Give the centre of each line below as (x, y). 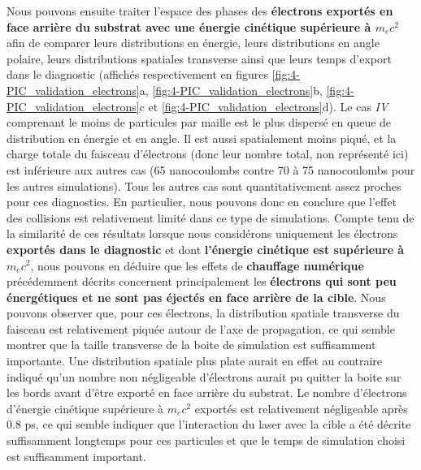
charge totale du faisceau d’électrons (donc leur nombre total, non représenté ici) (208, 154)
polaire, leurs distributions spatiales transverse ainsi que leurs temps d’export (199, 58)
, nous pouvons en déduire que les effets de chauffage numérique (197, 265)
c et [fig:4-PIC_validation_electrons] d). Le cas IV (264, 106)
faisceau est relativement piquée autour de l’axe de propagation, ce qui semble (201, 328)
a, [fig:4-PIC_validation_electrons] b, (231, 90)
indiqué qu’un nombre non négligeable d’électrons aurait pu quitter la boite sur (204, 376)
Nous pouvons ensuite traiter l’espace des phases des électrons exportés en (200, 11)
